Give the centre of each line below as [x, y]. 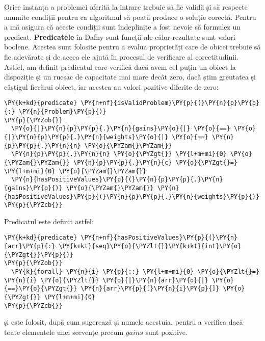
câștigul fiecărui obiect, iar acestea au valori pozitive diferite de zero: [111, 86]
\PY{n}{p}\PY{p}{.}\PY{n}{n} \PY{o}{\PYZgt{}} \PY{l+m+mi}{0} [119, 154]
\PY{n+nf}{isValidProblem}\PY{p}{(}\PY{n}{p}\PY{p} [170, 103]
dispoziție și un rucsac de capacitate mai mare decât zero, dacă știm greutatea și [130, 77]
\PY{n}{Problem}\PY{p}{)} [62, 112]
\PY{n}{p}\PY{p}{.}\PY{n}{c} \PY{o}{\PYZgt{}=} [156, 162]
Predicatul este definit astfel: [49, 221]
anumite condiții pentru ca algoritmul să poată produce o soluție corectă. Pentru [130, 17]
